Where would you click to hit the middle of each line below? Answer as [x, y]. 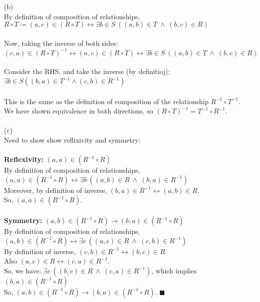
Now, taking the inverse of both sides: [61, 43]
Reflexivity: [24, 159]
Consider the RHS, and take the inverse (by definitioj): [87, 71]
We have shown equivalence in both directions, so [79, 111]
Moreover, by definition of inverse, [56, 190]
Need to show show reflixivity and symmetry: [72, 140]
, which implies [174, 270]
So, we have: [23, 270]
